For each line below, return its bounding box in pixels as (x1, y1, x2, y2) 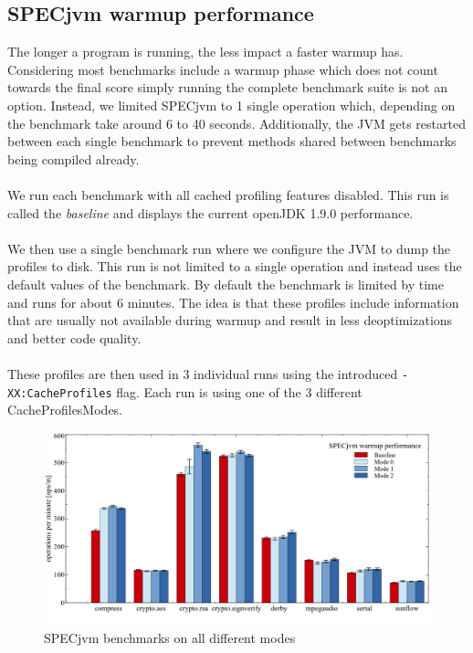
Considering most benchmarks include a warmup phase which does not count (7, 59, 438, 79)
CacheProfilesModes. (7, 400, 122, 419)
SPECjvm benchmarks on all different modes (44, 627, 296, 647)
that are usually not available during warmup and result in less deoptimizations (7, 311, 453, 330)
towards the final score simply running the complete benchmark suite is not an (7, 78, 447, 97)
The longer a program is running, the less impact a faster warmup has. (7, 42, 404, 61)
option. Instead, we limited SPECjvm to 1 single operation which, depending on (7, 95, 456, 114)
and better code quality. (7, 328, 142, 347)
